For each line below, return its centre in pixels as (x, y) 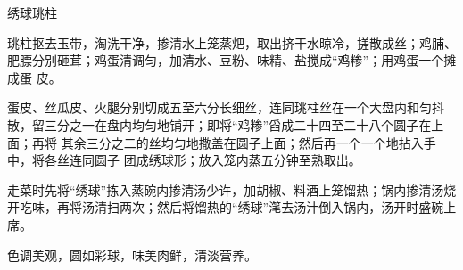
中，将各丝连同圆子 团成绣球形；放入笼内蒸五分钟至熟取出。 (184, 160)
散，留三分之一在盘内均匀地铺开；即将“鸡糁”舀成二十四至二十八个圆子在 (219, 124)
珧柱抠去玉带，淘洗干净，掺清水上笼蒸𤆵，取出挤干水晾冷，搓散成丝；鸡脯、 (232, 42)
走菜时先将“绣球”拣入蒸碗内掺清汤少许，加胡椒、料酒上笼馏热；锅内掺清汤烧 (232, 189)
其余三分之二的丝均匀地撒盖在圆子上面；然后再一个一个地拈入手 (248, 142)
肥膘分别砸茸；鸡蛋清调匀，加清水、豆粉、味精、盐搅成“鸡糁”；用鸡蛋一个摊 (232, 60)
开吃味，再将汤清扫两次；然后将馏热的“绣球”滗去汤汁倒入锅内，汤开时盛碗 (226, 207)
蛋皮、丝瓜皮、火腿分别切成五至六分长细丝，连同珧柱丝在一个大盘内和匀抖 (226, 107)
